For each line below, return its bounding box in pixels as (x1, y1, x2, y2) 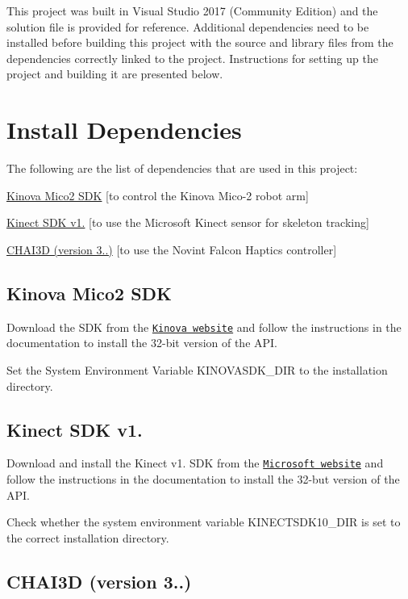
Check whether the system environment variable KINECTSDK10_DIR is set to (6, 513, 401, 530)
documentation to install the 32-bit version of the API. (6, 334, 278, 351)
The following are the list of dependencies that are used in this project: (6, 160, 358, 177)
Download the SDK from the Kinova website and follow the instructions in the (6, 318, 402, 335)
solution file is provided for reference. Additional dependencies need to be (6, 18, 369, 35)
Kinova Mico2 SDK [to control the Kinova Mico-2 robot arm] (6, 186, 309, 203)
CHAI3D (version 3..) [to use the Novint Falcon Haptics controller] (6, 241, 337, 258)
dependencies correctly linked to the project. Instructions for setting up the (6, 49, 378, 66)
